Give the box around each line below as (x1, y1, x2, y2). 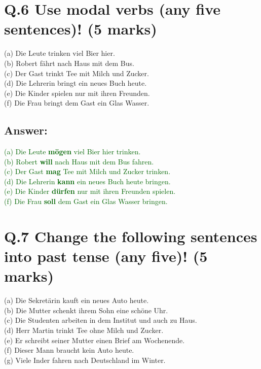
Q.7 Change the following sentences (4, 225, 257, 246)
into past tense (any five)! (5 (4, 246, 208, 266)
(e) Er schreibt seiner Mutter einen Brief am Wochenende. (4, 334, 185, 345)
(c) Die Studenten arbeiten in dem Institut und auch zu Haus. (4, 315, 197, 325)
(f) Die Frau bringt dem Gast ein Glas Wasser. (4, 97, 150, 108)
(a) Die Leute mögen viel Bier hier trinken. (4, 146, 141, 157)
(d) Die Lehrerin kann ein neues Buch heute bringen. (4, 176, 171, 186)
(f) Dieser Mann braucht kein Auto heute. (4, 345, 134, 355)
